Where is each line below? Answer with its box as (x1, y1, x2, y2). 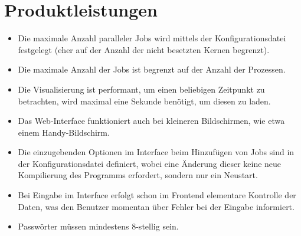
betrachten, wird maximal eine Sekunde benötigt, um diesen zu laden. (18, 94, 271, 107)
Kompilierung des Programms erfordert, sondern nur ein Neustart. (18, 169, 258, 181)
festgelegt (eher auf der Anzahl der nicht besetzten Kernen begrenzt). (18, 43, 270, 55)
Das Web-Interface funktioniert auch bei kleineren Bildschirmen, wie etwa (18, 114, 285, 127)
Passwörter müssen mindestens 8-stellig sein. (18, 220, 179, 232)
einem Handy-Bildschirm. (18, 126, 110, 138)
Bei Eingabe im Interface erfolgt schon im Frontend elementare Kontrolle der (18, 189, 296, 201)
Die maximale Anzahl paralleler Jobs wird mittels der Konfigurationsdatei (18, 32, 286, 44)
